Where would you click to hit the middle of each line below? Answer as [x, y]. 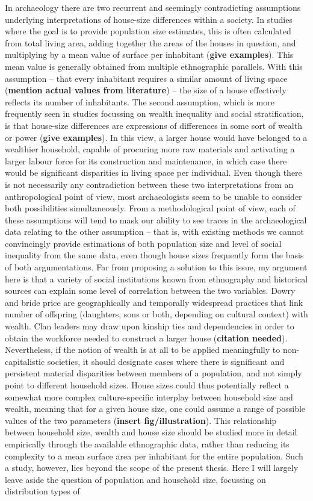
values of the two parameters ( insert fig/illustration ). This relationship [141, 420]
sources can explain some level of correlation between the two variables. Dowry [150, 291]
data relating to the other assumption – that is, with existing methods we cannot [155, 232]
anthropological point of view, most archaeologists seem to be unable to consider [153, 196]
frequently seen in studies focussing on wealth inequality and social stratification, [154, 114]
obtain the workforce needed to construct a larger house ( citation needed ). [146, 338]
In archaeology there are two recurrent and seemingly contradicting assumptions [153, 7]
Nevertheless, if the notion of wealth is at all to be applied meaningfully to [143, 350]
